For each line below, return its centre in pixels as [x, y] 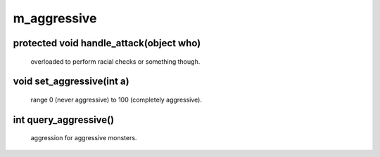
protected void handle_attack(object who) [107, 43]
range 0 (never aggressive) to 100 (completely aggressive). [116, 100]
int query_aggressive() [64, 120]
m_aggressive [55, 18]
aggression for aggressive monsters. [84, 138]
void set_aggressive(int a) [71, 82]
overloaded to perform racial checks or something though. [115, 61]
